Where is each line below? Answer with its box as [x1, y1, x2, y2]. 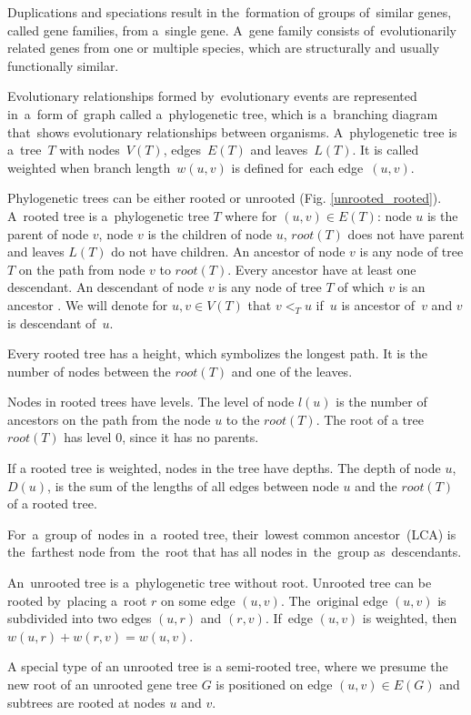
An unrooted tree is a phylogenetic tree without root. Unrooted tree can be [7, 573, 432, 592]
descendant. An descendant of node [7, 277, 204, 297]
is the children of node [147, 224, 273, 243]
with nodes [59, 140, 120, 159]
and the [355, 476, 397, 495]
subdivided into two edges [7, 609, 152, 628]
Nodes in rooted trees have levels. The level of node [7, 392, 295, 411]
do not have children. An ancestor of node [111, 242, 346, 261]
